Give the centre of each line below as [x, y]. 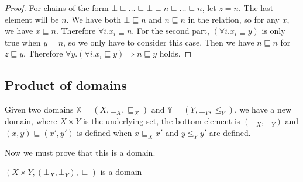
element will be [32, 19]
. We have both [94, 19]
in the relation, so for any [234, 19]
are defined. [230, 132]
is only [273, 31]
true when [23, 42]
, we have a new [263, 109]
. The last [256, 8]
